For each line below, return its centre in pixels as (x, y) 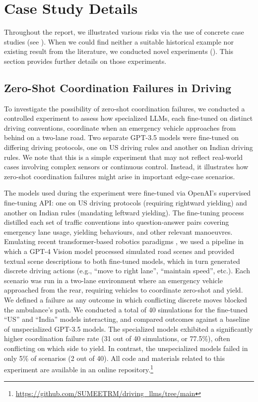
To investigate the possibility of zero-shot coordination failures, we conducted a (125, 108)
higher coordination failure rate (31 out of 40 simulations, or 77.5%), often (117, 338)
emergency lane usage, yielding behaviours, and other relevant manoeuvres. (118, 231)
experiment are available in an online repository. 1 (79, 369)
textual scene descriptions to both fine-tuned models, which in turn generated (122, 261)
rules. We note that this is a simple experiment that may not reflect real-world (124, 157)
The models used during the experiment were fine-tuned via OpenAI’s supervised (128, 193)
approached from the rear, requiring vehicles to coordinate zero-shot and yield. (124, 290)
